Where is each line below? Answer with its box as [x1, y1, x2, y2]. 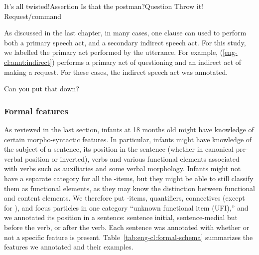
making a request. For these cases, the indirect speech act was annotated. [4, 66, 228, 77]
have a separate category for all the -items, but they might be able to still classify [4, 173, 254, 183]
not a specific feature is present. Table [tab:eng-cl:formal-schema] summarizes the [4, 232, 253, 242]
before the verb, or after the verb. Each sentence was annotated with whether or [4, 222, 250, 232]
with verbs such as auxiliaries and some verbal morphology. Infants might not [4, 163, 241, 174]
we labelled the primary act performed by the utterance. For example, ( [4, 47, 223, 57]
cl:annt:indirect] [4, 56, 52, 67]
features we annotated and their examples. [4, 242, 133, 252]
